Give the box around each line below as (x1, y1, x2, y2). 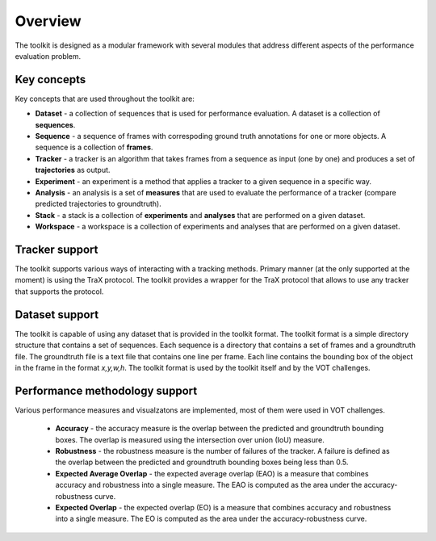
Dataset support (15, 308, 99, 321)
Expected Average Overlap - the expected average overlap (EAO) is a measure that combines (55, 468, 369, 478)
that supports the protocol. (15, 287, 104, 296)
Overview (15, 12, 82, 30)
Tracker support (15, 242, 99, 256)
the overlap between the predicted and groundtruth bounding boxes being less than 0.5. (55, 457, 349, 468)
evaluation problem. (15, 51, 82, 61)
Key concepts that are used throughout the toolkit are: (15, 94, 195, 103)
